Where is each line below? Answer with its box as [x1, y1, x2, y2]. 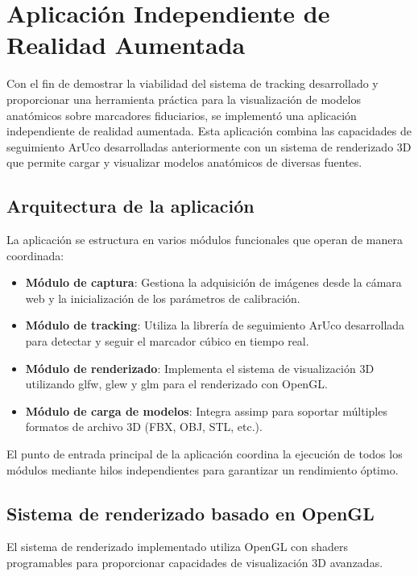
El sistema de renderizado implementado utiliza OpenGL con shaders [6, 538, 349, 555]
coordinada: [6, 247, 64, 263]
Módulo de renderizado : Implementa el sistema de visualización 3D [25, 359, 375, 376]
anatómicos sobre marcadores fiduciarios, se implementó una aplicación [6, 106, 357, 123]
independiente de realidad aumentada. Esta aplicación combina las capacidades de [6, 122, 412, 139]
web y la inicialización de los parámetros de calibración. [25, 289, 300, 306]
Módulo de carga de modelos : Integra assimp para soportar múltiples [25, 402, 387, 419]
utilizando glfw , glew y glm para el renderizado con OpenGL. [25, 375, 328, 392]
